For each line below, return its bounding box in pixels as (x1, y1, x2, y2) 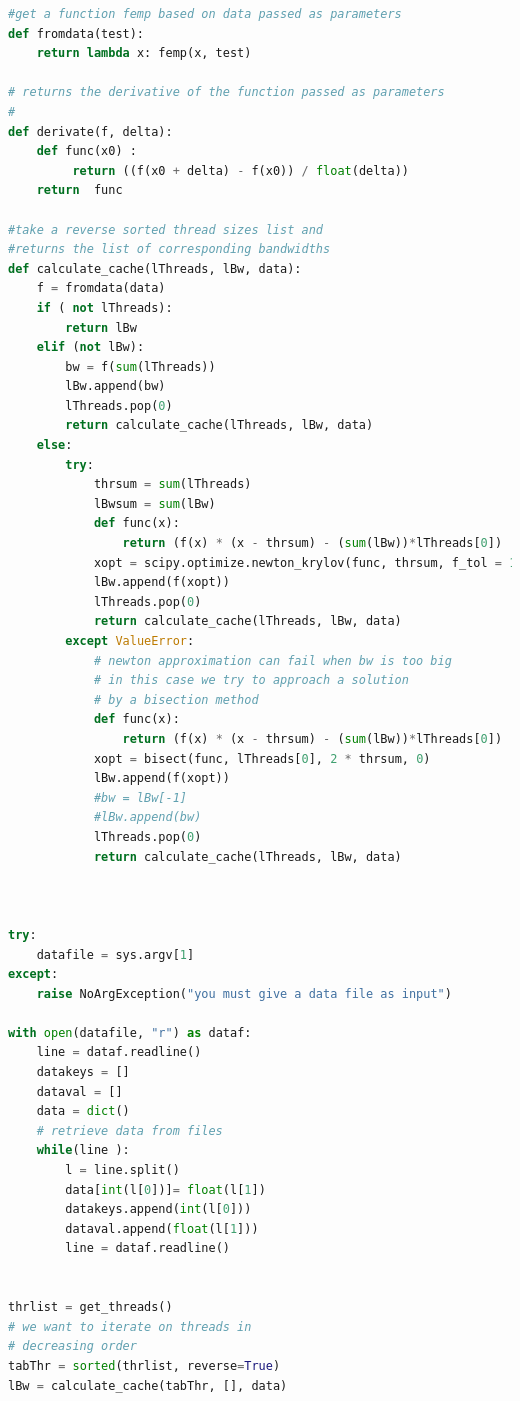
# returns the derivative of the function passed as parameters (8, 85, 445, 100)
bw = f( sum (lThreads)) (65, 359, 216, 374)
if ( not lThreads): (36, 300, 173, 315)
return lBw (65, 320, 137, 335)
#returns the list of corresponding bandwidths (8, 242, 331, 257)
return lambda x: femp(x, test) (36, 46, 252, 61)
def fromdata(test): (8, 26, 145, 41)
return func (36, 183, 123, 198)
